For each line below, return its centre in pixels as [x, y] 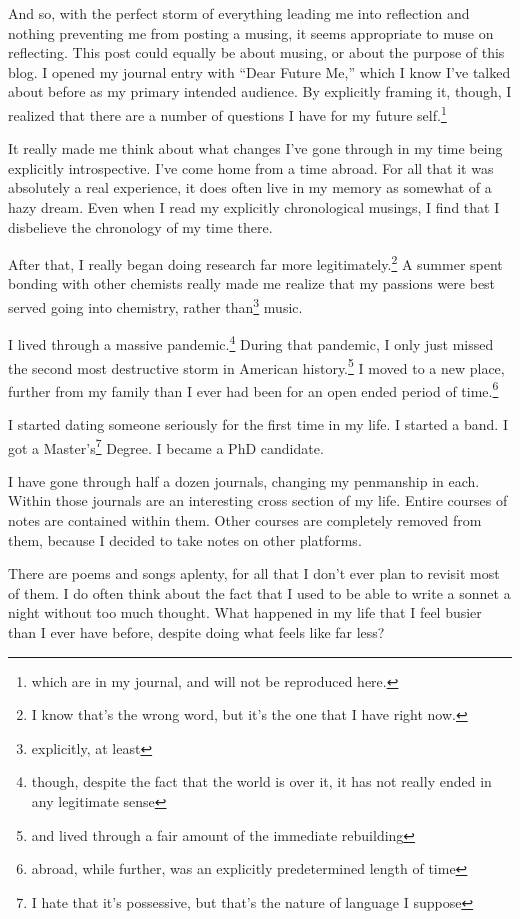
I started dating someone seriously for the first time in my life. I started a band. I [258, 424]
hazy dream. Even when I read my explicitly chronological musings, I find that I [254, 207]
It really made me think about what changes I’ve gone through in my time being [255, 148]
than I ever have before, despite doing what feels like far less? [196, 632]
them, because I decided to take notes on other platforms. [185, 539]
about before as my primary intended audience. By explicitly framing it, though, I [260, 91]
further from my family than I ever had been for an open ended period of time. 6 [253, 389]
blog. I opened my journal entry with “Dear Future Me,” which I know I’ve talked [259, 71]
